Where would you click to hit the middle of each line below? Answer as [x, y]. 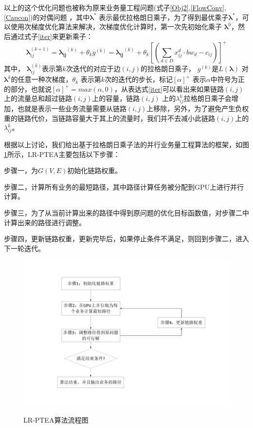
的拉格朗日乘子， [168, 68]
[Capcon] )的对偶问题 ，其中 [47, 17]
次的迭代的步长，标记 [138, 79]
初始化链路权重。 [95, 170]
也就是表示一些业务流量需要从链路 [72, 108]
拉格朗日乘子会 [208, 98]
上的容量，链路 [116, 98]
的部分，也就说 [28, 88]
